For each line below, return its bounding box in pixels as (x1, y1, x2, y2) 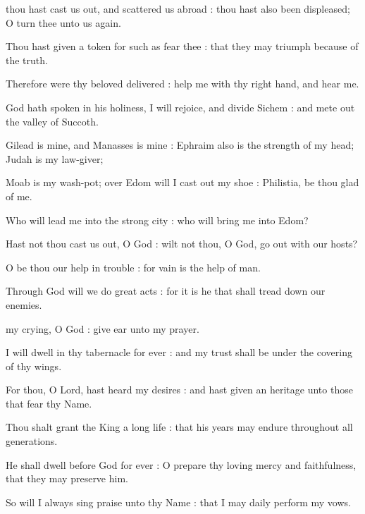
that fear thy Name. (6, 396, 92, 410)
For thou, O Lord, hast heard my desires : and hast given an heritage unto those (6, 382, 353, 397)
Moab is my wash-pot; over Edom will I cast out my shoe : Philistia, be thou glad (6, 175, 359, 190)
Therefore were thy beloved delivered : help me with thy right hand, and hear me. (6, 76, 359, 91)
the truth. (6, 52, 48, 67)
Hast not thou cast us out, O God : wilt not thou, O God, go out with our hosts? (6, 236, 358, 251)
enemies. (6, 297, 42, 312)
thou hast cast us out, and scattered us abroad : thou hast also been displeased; (6, 1, 350, 16)
